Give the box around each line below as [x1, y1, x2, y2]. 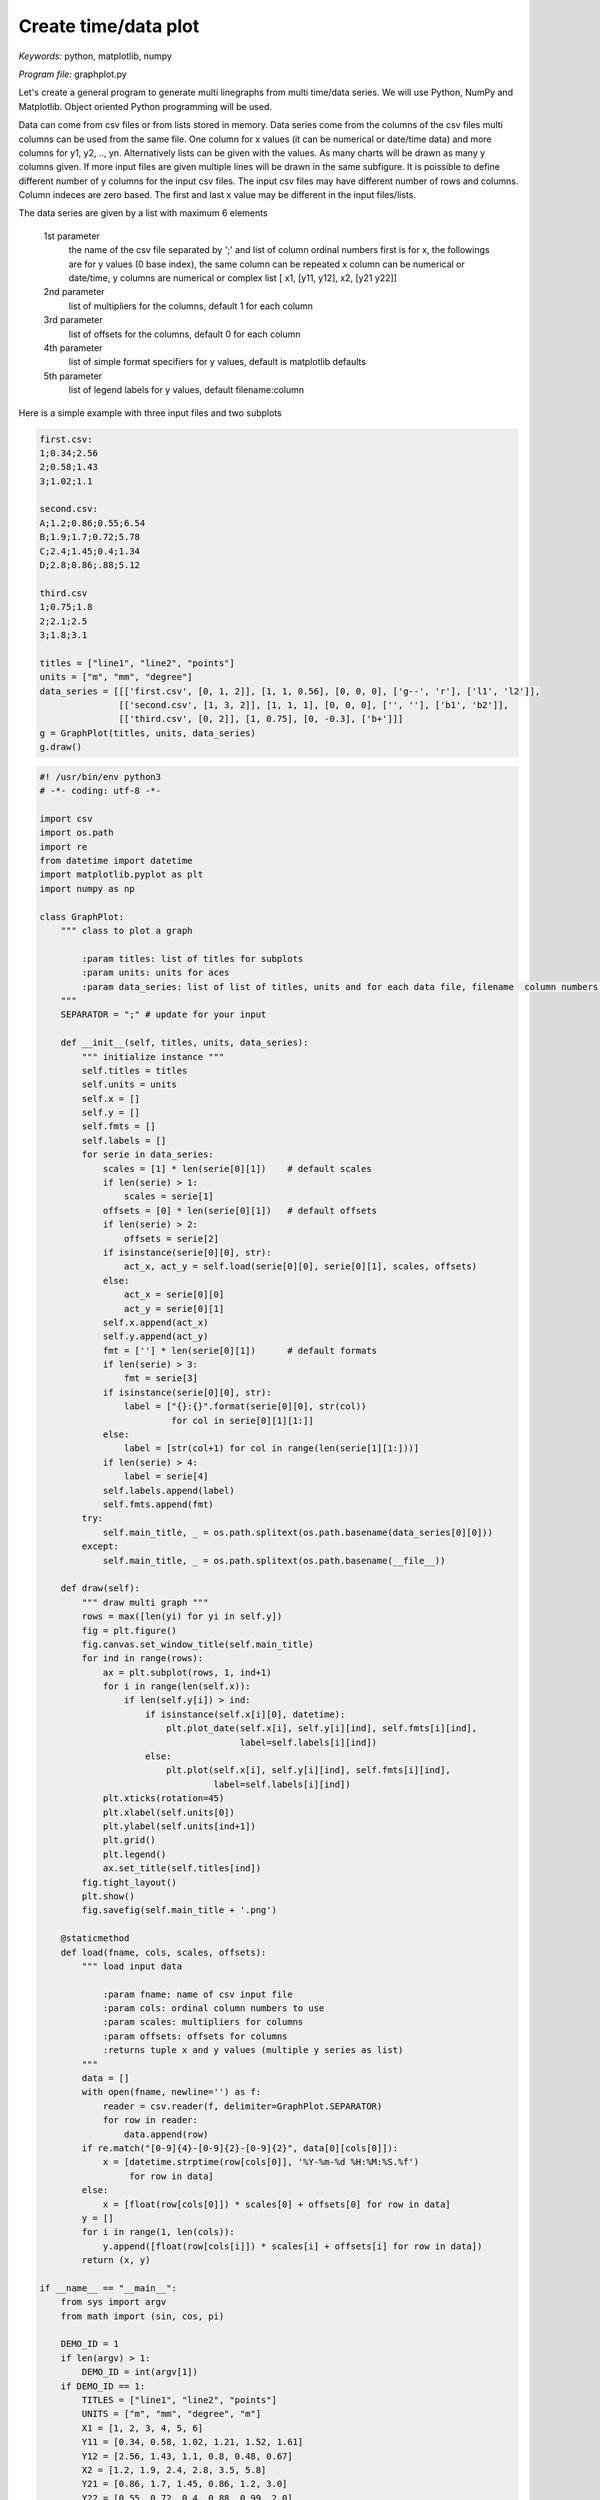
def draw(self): [60, 1583, 140, 1594]
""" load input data [81, 1960, 183, 1972]
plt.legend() [102, 1848, 167, 1860]
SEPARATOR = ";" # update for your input [60, 1009, 267, 1020]
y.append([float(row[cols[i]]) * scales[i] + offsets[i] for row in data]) [102, 2240, 483, 2252]
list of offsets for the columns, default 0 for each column [68, 328, 301, 340]
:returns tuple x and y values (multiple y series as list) [102, 2045, 404, 2056]
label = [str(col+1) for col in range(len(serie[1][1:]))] [123, 1443, 420, 1454]
